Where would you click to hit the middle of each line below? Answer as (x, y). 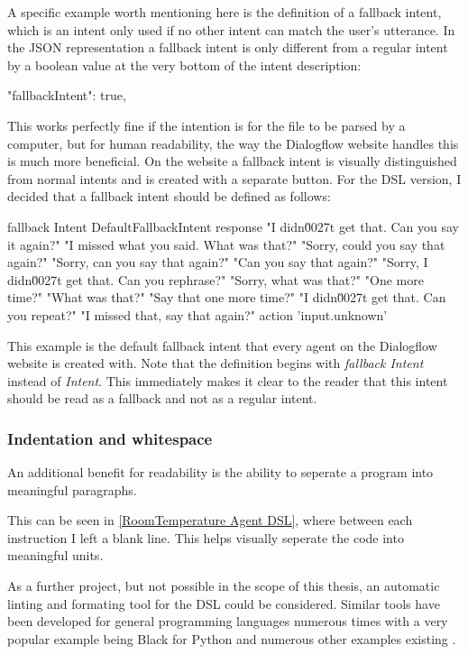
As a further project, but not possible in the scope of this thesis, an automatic (224, 586)
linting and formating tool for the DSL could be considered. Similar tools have (224, 603)
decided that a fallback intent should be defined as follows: (169, 196)
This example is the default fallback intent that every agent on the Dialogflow (222, 345)
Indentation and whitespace (110, 438)
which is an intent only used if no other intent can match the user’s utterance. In (231, 29)
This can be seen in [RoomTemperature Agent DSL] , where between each (210, 520)
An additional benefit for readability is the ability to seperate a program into (220, 472)
